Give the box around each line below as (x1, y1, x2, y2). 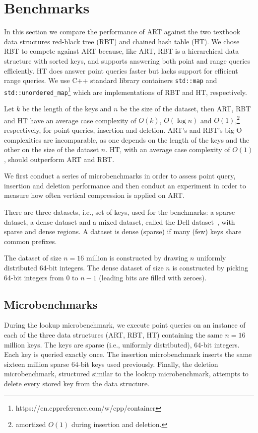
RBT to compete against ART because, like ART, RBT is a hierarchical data (4, 46, 239, 56)
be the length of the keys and (22, 103, 112, 114)
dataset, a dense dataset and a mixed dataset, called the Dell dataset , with (4, 216, 235, 227)
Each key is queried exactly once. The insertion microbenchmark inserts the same (4, 349, 252, 359)
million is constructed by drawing (86, 253, 188, 263)
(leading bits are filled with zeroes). (99, 272, 207, 282)
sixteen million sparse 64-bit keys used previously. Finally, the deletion (4, 358, 218, 369)
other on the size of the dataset (4, 144, 99, 155)
